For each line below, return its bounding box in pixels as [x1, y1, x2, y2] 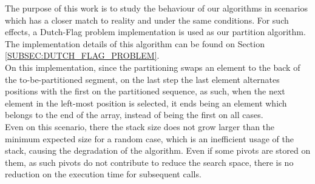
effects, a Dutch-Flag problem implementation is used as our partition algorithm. [5, 25, 306, 38]
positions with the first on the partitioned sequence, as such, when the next [5, 85, 285, 97]
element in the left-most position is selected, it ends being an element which [5, 96, 287, 109]
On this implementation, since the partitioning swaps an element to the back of [5, 61, 300, 73]
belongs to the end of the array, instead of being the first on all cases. [5, 108, 263, 121]
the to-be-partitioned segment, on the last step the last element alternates [5, 73, 280, 85]
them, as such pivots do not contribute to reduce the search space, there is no [5, 156, 294, 168]
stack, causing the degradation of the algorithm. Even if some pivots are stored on [5, 144, 311, 157]
